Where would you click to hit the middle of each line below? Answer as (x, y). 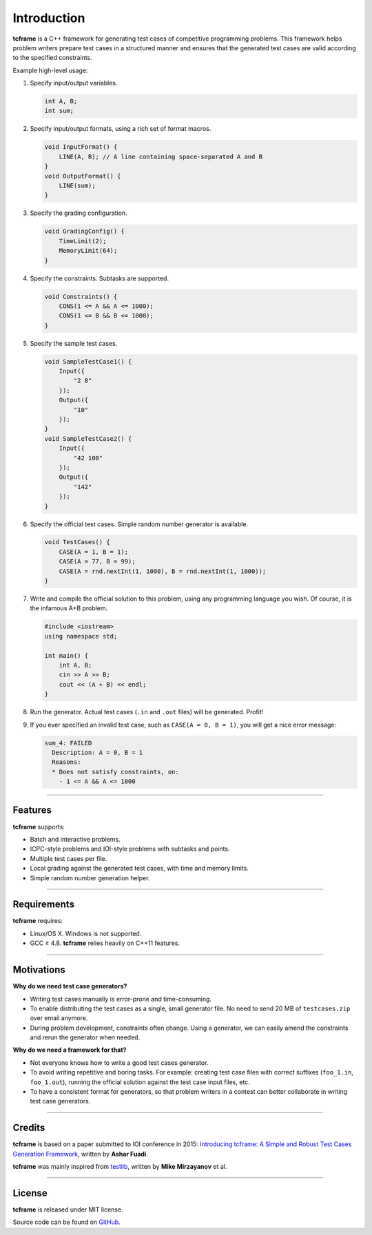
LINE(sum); (77, 186)
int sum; (59, 111)
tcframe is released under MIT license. (68, 1210)
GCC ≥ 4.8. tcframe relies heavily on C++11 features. (105, 943)
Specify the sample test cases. (74, 343)
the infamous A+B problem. (69, 608)
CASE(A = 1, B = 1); (94, 552)
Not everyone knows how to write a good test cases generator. (119, 1062)
